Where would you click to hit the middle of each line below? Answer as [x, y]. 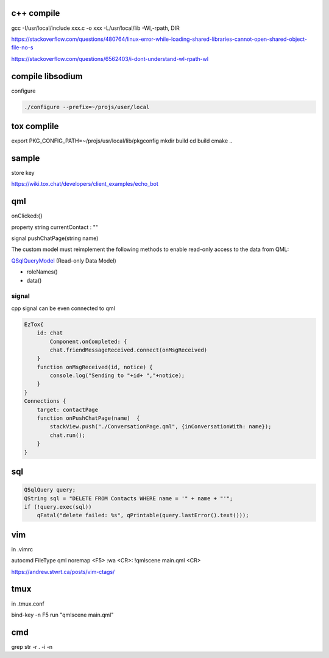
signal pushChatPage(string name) [55, 238]
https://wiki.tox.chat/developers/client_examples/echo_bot [85, 184]
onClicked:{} [27, 216]
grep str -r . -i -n [32, 646]
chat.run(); [67, 435]
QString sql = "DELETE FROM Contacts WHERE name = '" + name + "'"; [129, 498]
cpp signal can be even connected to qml [63, 308]
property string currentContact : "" [55, 227]
